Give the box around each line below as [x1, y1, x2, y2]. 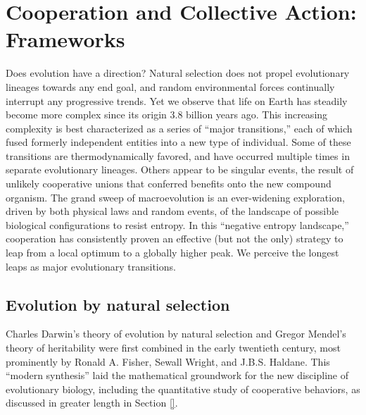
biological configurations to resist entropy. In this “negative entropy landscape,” [6, 217, 349, 232]
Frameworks [6, 25, 125, 54]
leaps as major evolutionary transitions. [6, 259, 176, 273]
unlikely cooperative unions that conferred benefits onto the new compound [6, 176, 332, 191]
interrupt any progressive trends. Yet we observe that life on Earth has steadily [6, 93, 348, 108]
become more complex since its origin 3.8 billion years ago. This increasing [6, 107, 328, 122]
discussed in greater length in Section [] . [6, 395, 178, 410]
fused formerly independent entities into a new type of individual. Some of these [6, 135, 351, 149]
